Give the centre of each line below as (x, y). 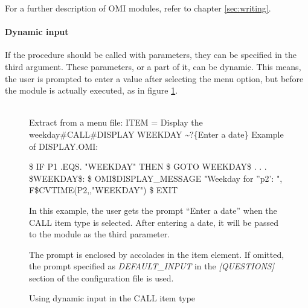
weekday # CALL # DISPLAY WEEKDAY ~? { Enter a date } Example (156, 134)
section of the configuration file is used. (101, 278)
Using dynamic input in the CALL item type (112, 298)
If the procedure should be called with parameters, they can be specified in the (151, 55)
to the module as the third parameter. (100, 234)
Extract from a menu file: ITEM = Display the (116, 122)
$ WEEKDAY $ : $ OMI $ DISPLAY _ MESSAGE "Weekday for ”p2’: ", (156, 178)
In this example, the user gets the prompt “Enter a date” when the (153, 210)
